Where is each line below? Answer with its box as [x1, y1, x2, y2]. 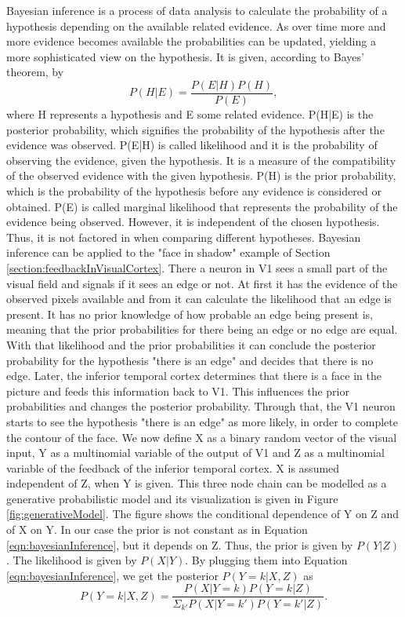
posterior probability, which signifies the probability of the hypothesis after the [6, 121, 385, 137]
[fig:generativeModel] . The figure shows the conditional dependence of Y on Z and [6, 506, 400, 522]
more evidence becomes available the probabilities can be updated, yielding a [6, 33, 376, 49]
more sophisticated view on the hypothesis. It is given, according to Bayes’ [6, 48, 364, 64]
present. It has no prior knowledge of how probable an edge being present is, [6, 305, 373, 322]
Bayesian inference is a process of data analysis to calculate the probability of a [6, 2, 388, 18]
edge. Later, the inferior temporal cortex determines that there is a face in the [6, 367, 381, 384]
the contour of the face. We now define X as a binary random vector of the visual [6, 429, 397, 445]
